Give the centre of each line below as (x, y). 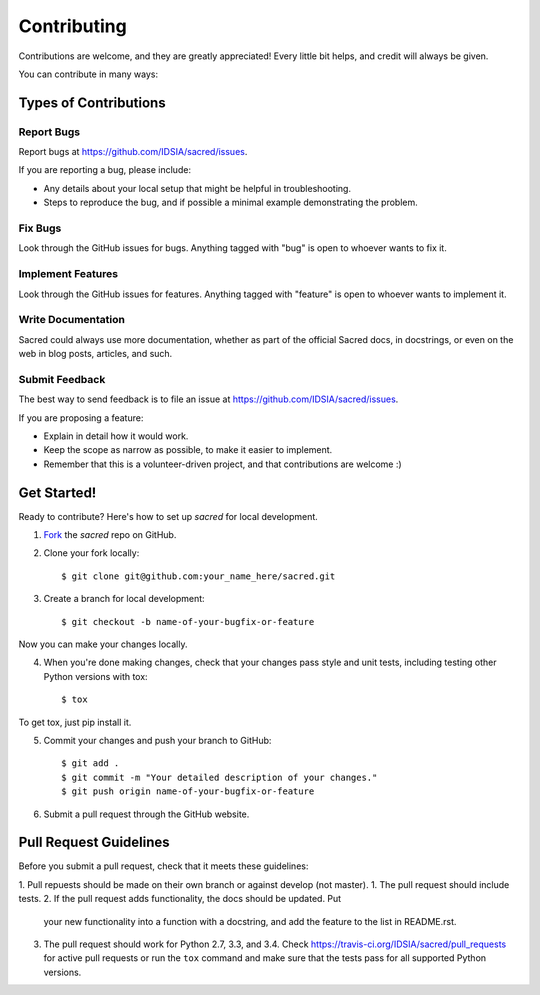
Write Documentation (71, 320)
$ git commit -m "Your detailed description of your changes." (219, 777)
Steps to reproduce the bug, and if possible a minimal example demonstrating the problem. (231, 202)
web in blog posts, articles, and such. (95, 354)
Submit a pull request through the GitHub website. (146, 814)
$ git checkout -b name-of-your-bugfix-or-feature (188, 621)
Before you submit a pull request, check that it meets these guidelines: (163, 866)
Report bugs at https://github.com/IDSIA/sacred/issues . (133, 152)
